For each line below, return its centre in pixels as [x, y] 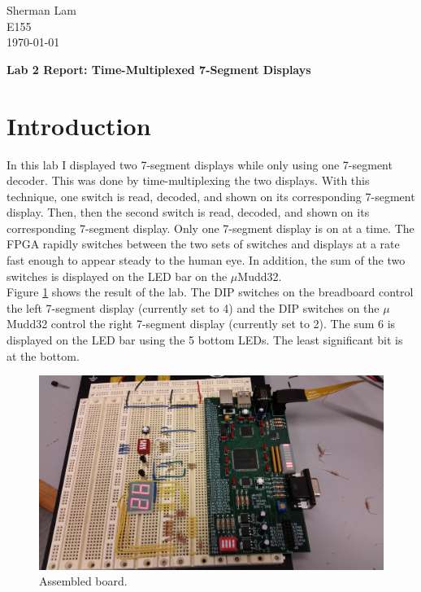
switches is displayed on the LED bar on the [117, 276]
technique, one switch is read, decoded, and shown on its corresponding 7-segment [211, 196]
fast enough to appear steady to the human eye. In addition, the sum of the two [206, 260]
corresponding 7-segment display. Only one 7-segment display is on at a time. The [210, 228]
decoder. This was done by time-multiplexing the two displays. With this [188, 180]
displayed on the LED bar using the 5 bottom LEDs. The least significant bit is [205, 340]
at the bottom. [43, 355]
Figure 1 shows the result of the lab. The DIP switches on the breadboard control [210, 292]
